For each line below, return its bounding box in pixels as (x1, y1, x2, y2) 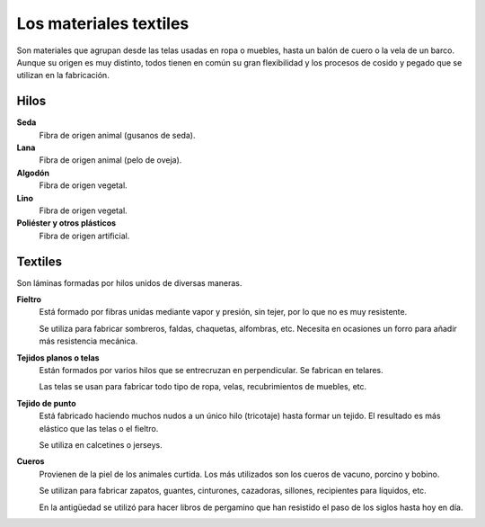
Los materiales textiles (16, 13, 190, 33)
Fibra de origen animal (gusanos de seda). (39, 130, 196, 140)
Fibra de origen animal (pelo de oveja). (39, 155, 182, 165)
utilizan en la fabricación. (16, 70, 110, 81)
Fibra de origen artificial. (39, 230, 130, 241)
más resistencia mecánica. (39, 335, 138, 346)
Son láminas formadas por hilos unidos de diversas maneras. (16, 277, 242, 288)
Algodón (16, 167, 49, 178)
